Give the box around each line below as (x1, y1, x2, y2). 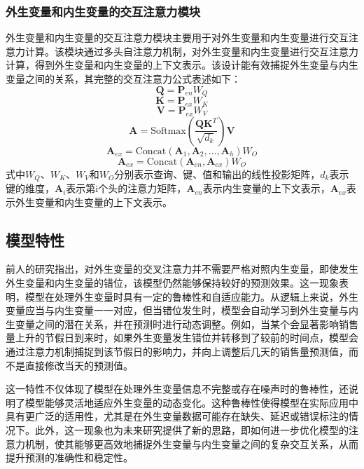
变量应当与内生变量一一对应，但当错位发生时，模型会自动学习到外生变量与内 (6, 303, 358, 318)
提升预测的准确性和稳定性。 (6, 450, 133, 465)
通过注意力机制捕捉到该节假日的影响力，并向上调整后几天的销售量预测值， (6, 344, 349, 359)
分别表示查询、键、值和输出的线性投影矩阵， (114, 166, 321, 181)
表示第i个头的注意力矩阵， (66, 181, 187, 196)
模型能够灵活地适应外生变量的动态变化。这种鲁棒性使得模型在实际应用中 (24, 395, 358, 409)
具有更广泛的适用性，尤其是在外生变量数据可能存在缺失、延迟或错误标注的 (6, 409, 349, 423)
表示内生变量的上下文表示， (202, 181, 330, 196)
